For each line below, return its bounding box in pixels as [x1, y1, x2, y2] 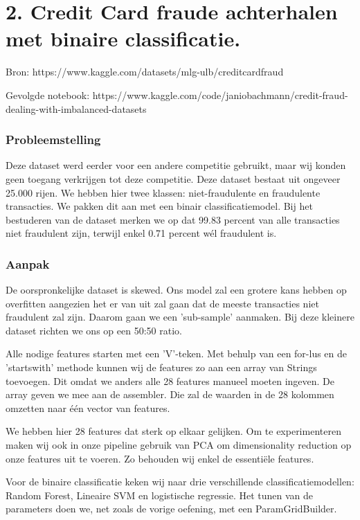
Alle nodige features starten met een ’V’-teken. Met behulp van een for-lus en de [6, 346, 348, 361]
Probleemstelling [6, 131, 101, 148]
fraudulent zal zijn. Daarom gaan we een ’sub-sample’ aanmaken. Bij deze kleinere [6, 310, 354, 324]
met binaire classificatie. [6, 24, 241, 53]
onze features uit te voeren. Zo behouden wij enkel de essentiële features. [6, 451, 314, 465]
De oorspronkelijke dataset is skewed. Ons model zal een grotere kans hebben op [6, 283, 347, 297]
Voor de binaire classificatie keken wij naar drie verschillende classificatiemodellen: [6, 474, 354, 489]
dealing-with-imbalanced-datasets [6, 101, 147, 116]
